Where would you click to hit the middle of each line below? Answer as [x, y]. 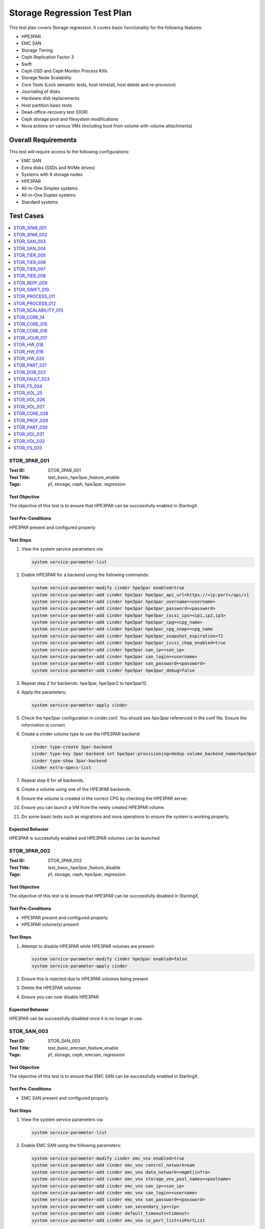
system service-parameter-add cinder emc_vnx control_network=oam [113, 1165]
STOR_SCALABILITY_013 [39, 310]
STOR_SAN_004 [30, 248]
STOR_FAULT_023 [32, 379]
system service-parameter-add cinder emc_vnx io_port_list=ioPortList [119, 1220]
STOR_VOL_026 [29, 400]
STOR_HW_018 [28, 345]
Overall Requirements [43, 140]
